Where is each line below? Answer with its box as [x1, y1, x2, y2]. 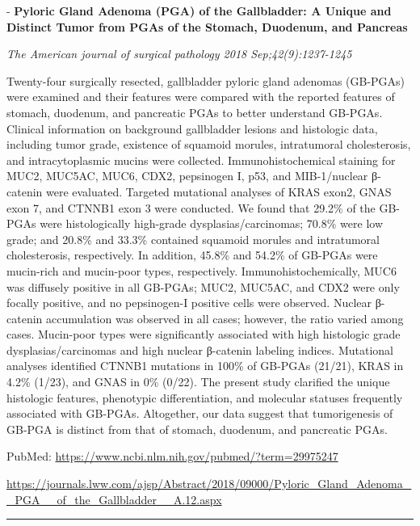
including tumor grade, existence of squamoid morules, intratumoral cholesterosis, [6, 136, 411, 153]
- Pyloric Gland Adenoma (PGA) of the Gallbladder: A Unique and [6, 2, 392, 19]
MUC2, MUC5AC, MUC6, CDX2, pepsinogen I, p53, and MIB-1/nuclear [6, 167, 368, 184]
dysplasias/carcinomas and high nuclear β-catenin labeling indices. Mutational [6, 341, 393, 358]
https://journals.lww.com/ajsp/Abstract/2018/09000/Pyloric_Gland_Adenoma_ [6, 475, 412, 492]
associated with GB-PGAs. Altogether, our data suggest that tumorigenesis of [6, 405, 393, 422]
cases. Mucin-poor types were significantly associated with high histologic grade [6, 326, 401, 343]
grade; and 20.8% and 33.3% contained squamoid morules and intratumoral [6, 230, 380, 247]
